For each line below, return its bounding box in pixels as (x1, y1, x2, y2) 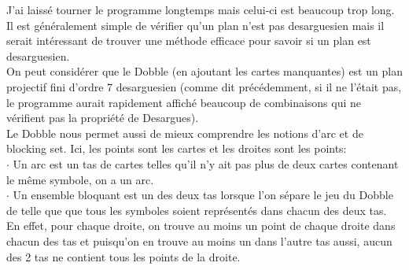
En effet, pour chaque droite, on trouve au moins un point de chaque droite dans (6, 217, 396, 234)
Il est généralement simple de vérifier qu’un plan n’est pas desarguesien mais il (6, 17, 385, 33)
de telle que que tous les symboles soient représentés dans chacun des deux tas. (6, 202, 387, 218)
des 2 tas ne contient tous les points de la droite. (6, 248, 241, 264)
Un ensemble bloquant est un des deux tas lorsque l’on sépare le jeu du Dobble (13, 187, 393, 203)
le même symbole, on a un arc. (6, 171, 154, 187)
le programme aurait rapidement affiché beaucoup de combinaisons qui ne (6, 94, 362, 110)
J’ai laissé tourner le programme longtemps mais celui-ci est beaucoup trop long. (6, 2, 395, 17)
